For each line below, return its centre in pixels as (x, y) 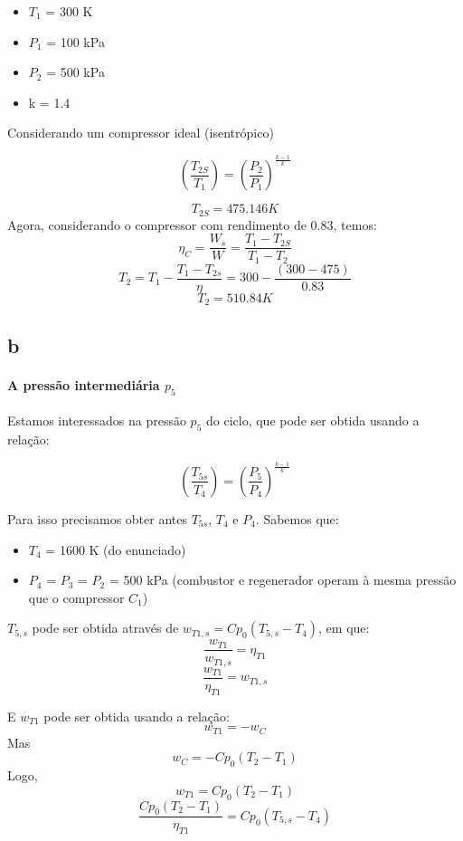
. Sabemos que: (297, 518)
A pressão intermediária (84, 384)
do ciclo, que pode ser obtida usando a (313, 420)
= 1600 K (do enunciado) (116, 549)
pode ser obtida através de (105, 628)
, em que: (344, 628)
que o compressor (76, 597)
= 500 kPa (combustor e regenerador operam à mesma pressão (283, 580)
